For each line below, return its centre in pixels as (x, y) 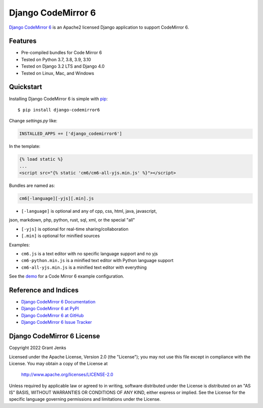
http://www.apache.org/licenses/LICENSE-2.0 (67, 374)
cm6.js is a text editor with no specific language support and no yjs (90, 254)
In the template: (25, 147)
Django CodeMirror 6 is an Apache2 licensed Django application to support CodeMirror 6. (99, 27)
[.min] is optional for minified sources (60, 236)
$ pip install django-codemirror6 (59, 110)
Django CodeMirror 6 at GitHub (52, 315)
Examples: (19, 245)
